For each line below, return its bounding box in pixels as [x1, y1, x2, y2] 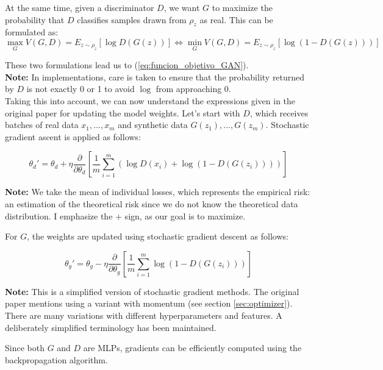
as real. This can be [199, 13, 273, 26]
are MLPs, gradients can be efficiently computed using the [83, 341, 302, 354]
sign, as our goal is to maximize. [124, 209, 246, 222]
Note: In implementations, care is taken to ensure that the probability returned [5, 70, 305, 83]
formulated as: [5, 26, 59, 38]
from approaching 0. [156, 82, 231, 95]
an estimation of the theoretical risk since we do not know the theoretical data [5, 197, 298, 210]
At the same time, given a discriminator [5, 1, 154, 13]
